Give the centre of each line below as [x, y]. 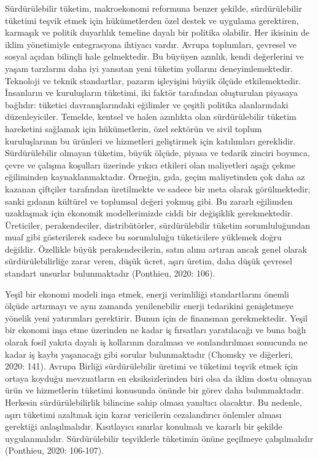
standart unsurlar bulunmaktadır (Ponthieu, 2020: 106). [110, 273]
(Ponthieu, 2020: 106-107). [55, 450]
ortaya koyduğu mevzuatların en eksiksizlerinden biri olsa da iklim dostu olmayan [158, 378]
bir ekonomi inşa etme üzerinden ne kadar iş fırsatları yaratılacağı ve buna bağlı [156, 330]
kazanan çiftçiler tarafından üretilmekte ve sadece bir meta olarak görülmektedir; [158, 188]
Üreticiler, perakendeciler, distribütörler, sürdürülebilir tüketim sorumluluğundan [157, 225]
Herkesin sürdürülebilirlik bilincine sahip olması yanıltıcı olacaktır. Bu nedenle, [153, 402]
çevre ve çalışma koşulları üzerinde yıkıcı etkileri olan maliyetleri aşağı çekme [150, 164]
